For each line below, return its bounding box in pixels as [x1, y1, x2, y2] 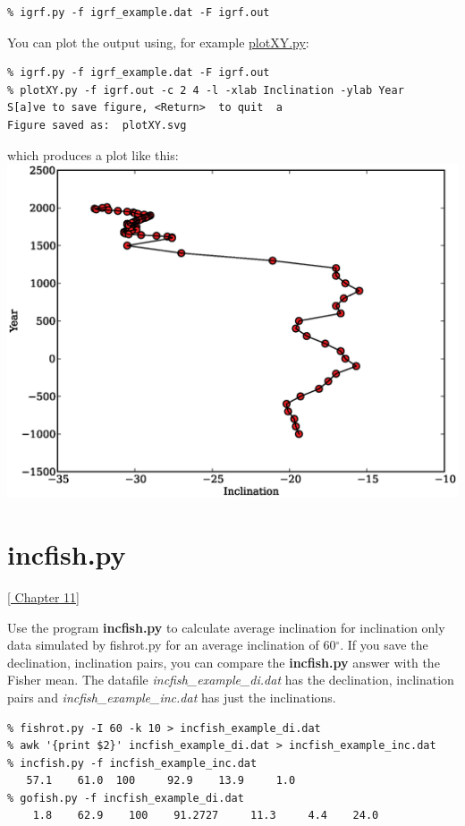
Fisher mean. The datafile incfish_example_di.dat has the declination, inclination [7, 670, 454, 689]
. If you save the [340, 635, 428, 654]
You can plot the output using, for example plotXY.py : [7, 32, 309, 51]
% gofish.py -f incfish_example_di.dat [7, 791, 244, 805]
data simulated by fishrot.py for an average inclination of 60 [7, 635, 336, 654]
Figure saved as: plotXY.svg [7, 118, 187, 132]
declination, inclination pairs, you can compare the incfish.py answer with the [7, 652, 440, 671]
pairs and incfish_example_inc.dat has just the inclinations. [7, 687, 336, 706]
